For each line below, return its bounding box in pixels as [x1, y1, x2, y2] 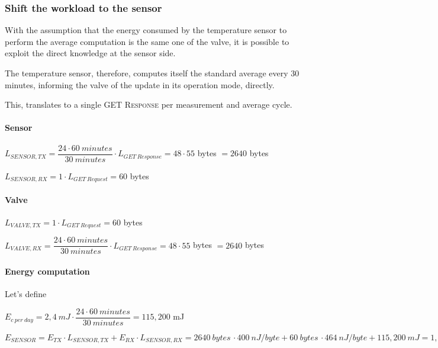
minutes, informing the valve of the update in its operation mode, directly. [5, 78, 275, 91]
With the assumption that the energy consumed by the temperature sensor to [5, 24, 287, 36]
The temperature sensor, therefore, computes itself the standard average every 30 [5, 67, 299, 79]
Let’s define [5, 288, 47, 300]
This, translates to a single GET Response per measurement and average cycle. [5, 98, 292, 111]
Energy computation [5, 265, 90, 277]
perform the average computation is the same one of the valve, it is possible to [5, 35, 289, 47]
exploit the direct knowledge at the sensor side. [5, 47, 176, 59]
